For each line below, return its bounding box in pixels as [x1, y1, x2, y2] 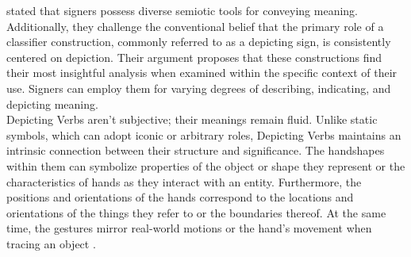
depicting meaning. [6, 95, 98, 112]
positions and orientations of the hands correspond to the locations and [6, 189, 354, 205]
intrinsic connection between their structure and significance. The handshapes [6, 142, 385, 159]
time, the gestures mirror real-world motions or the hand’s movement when [6, 220, 372, 236]
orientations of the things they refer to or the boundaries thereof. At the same [6, 204, 386, 221]
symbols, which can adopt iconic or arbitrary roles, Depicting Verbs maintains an [6, 126, 401, 143]
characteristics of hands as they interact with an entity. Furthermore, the [6, 173, 362, 190]
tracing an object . [6, 235, 96, 251]
